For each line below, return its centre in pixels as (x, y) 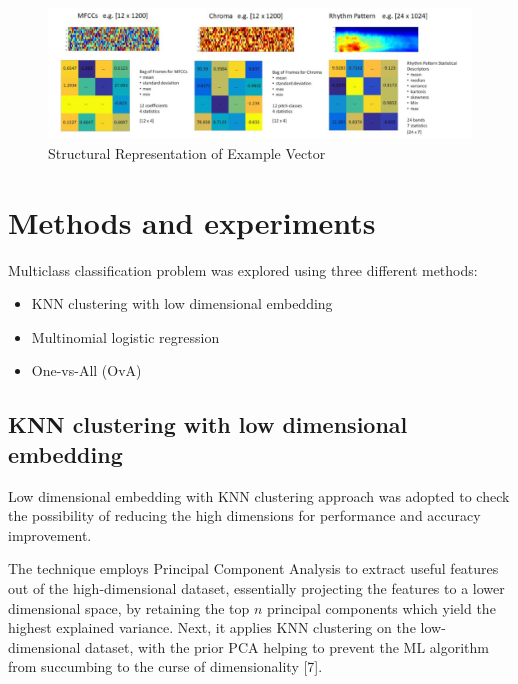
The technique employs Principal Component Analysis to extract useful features (253, 568)
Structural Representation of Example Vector (187, 152)
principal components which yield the (381, 607)
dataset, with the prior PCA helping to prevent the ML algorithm (287, 646)
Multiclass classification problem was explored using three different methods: (243, 269)
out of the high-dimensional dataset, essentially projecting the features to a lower (256, 587)
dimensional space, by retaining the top (129, 607)
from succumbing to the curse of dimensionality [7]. (165, 666)
